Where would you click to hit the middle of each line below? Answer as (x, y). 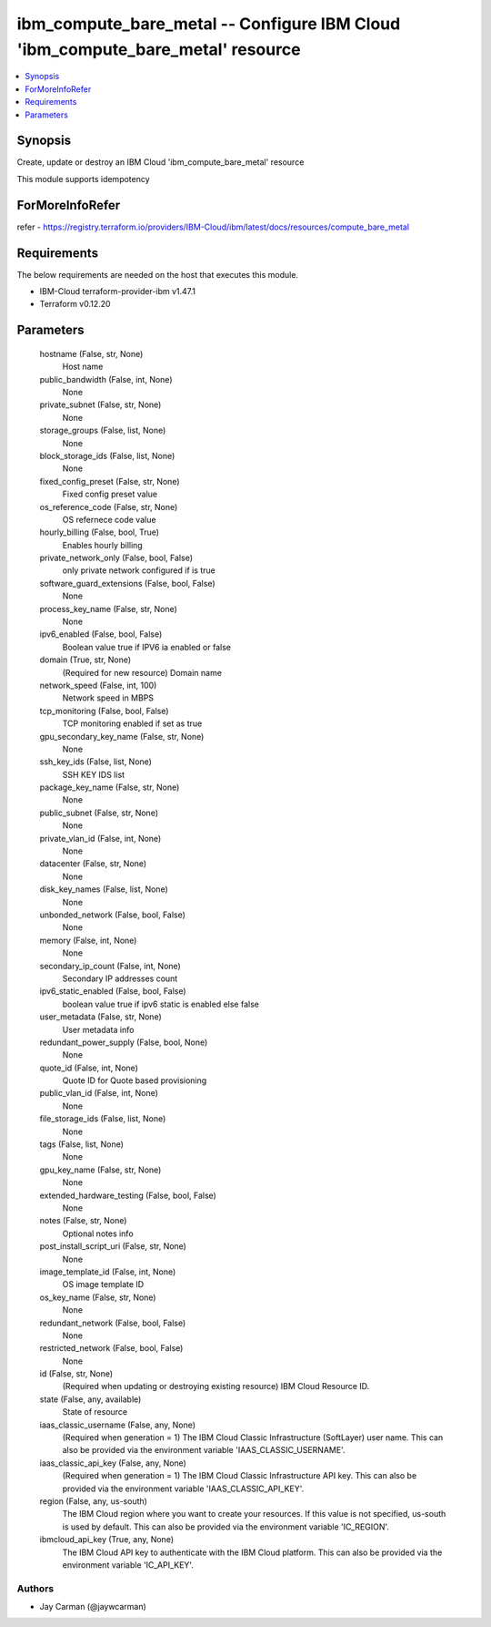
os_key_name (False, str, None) (98, 1297)
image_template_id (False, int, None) (108, 1272)
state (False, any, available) (90, 1399)
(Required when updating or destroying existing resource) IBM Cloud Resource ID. (216, 1387)
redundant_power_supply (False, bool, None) (124, 1042)
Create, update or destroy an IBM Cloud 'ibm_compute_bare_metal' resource (160, 162)
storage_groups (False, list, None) (103, 430)
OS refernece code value (109, 519)
